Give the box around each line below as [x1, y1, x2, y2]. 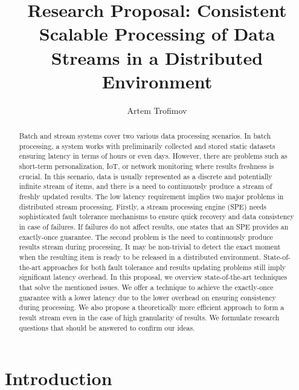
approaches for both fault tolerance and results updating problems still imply [43, 262, 286, 272]
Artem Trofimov [127, 104, 187, 116]
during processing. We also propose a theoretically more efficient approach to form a [19, 302, 285, 312]
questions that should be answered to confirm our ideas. [19, 322, 195, 332]
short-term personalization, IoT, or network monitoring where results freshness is [19, 161, 274, 171]
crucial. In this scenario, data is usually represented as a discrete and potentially [19, 171, 272, 181]
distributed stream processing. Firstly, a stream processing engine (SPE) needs [19, 201, 267, 211]
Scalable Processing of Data [39, 21, 275, 46]
